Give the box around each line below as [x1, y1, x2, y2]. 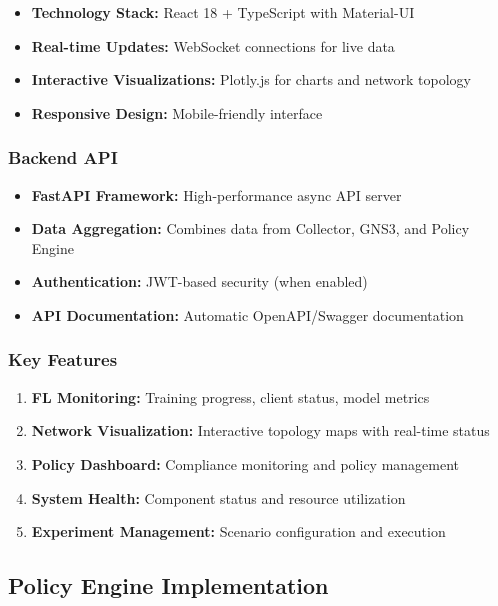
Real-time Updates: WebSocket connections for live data [31, 35, 395, 56]
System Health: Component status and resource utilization [31, 487, 406, 508]
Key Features [8, 347, 118, 372]
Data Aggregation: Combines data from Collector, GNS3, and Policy [31, 218, 470, 239]
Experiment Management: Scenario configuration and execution [31, 521, 446, 542]
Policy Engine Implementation [8, 570, 329, 601]
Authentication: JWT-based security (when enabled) [31, 271, 368, 292]
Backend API [8, 145, 118, 170]
